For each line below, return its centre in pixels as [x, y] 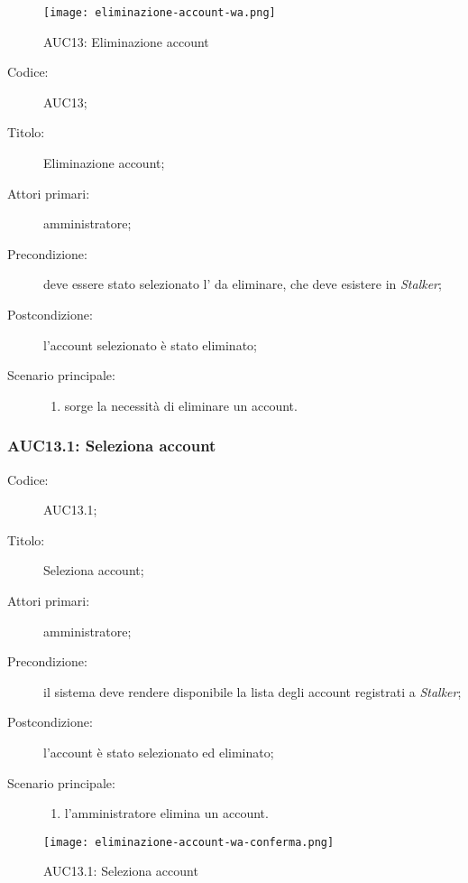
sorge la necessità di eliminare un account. [181, 405]
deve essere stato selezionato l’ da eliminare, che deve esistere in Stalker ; [243, 284]
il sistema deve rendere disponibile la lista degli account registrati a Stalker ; [252, 691]
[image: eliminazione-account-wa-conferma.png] [189, 842]
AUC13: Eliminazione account [126, 41]
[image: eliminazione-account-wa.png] [160, 13]
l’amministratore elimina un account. [166, 813]
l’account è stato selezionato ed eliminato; [159, 752]
